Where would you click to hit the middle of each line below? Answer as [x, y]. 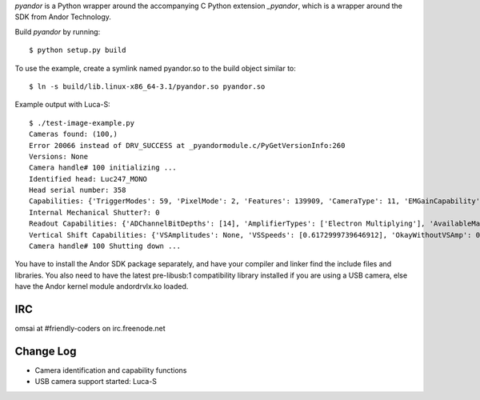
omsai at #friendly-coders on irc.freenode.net [90, 329]
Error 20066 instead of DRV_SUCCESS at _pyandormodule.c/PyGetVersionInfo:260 [187, 145]
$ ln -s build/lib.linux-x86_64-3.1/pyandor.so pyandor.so [147, 86]
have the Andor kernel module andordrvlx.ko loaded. [102, 286]
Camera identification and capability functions [111, 370]
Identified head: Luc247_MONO [88, 179]
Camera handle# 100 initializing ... [103, 168]
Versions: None [59, 156]
